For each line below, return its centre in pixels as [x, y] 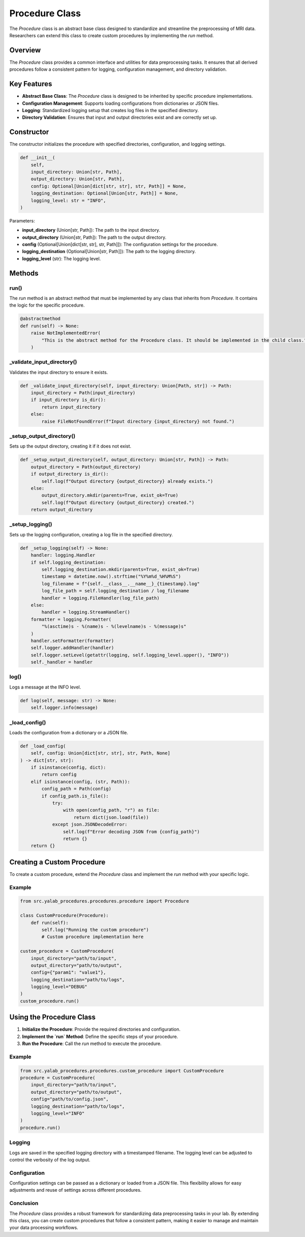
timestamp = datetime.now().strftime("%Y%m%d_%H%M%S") [111, 576]
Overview [25, 50]
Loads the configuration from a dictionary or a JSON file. [69, 732]
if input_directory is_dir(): [68, 400]
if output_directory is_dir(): [70, 474]
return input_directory [71, 407]
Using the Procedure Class [53, 1017]
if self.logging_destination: [68, 562]
